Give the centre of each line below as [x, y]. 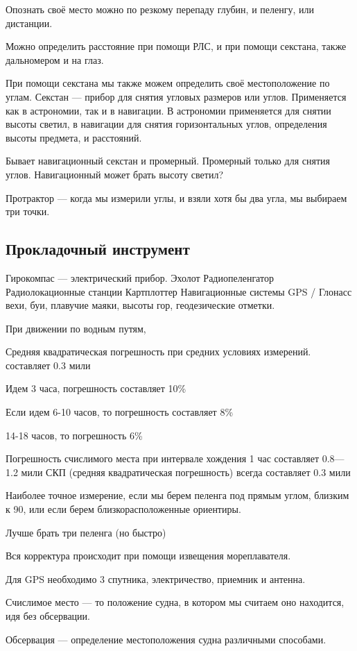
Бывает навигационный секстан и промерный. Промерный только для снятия [168, 161]
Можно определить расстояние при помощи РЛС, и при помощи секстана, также [176, 46]
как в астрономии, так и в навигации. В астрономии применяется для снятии [168, 110]
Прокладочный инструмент [98, 249]
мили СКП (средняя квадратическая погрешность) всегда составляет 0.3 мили [186, 472]
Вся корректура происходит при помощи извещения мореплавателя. [148, 556]
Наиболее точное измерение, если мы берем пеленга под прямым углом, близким [177, 495]
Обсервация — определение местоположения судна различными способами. [166, 639]
